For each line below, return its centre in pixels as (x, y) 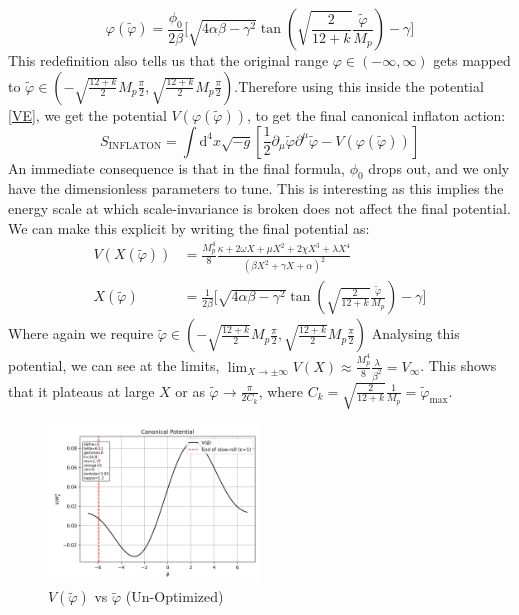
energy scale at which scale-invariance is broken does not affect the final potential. (259, 207)
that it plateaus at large (81, 390)
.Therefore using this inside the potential (359, 85)
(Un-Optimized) (174, 596)
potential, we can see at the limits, (114, 365)
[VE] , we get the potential (87, 114)
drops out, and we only (439, 167)
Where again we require (81, 333)
